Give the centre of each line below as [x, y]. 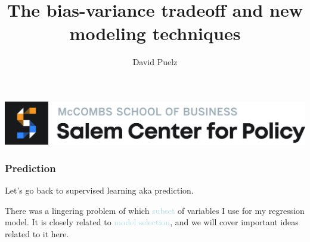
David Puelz [155, 62]
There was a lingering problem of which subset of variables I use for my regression [155, 210]
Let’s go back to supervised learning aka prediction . [99, 190]
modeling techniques [155, 33]
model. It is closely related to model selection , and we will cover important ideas [152, 222]
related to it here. [37, 233]
